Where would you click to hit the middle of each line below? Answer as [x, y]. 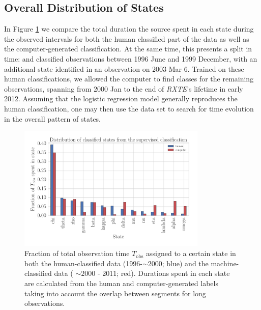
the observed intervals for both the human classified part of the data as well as [127, 38]
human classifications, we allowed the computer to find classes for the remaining [129, 79]
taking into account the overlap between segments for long [115, 293]
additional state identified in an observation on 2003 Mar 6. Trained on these [124, 68]
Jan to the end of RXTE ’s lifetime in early [177, 88]
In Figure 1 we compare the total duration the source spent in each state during [129, 29]
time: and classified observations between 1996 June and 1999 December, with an [131, 58]
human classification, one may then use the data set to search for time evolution [129, 108]
